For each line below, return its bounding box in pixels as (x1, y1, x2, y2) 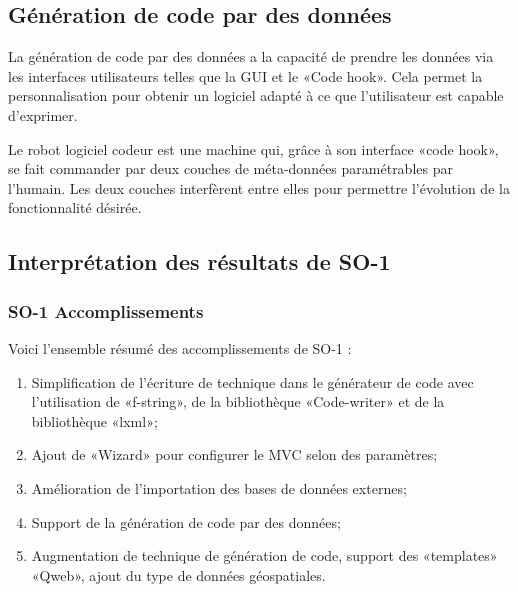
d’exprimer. (8, 104, 78, 125)
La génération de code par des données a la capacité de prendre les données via (8, 46, 494, 67)
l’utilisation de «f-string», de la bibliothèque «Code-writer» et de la (31, 391, 445, 412)
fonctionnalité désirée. (8, 197, 142, 218)
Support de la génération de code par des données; (31, 511, 341, 532)
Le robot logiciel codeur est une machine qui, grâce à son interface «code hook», (8, 138, 499, 159)
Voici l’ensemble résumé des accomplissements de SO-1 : (8, 337, 352, 358)
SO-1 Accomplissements (8, 298, 204, 323)
